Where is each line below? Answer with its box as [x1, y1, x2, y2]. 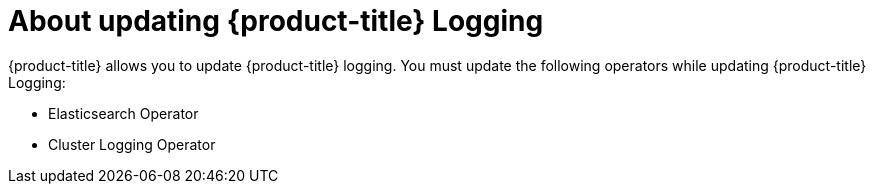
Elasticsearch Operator [48, 104, 199, 122]
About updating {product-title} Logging [8, 4, 544, 38]
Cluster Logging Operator [48, 135, 216, 153]
